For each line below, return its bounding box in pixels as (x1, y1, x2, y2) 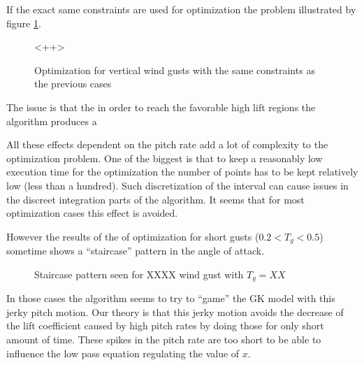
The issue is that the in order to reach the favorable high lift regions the (6, 99, 316, 114)
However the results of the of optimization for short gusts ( (6, 229, 259, 243)
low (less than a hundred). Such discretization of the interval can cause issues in (6, 178, 349, 192)
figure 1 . (6, 15, 41, 30)
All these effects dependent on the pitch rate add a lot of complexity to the (6, 137, 328, 152)
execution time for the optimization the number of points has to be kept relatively (6, 164, 358, 179)
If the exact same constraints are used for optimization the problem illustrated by (6, 2, 356, 16)
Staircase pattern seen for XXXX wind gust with (34, 266, 244, 281)
